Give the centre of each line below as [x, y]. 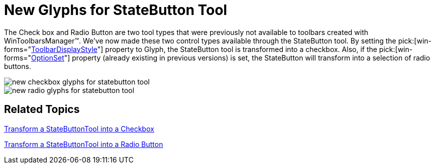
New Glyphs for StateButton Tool [116, 10]
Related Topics [42, 109]
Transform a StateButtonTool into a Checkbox [79, 128]
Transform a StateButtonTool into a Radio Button [84, 144]
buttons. [18, 66]
